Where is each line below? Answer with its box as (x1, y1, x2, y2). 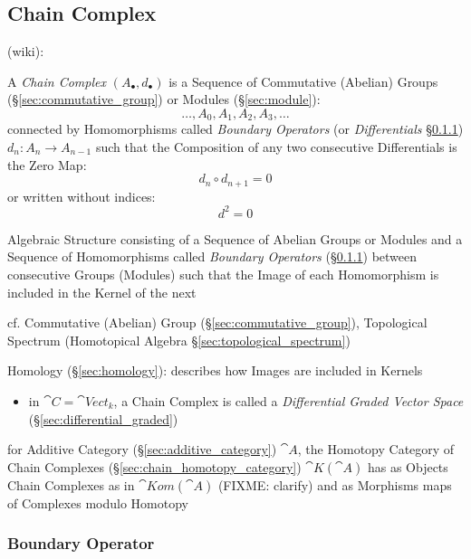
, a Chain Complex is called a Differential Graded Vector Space (113, 391, 464, 410)
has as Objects (367, 457, 448, 476)
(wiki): (7, 42, 44, 61)
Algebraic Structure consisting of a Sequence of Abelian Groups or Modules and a (7, 229, 463, 248)
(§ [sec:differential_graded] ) (28, 409, 178, 428)
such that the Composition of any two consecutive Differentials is (95, 137, 457, 156)
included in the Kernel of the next (7, 282, 197, 301)
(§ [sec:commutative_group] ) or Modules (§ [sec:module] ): (7, 90, 321, 109)
